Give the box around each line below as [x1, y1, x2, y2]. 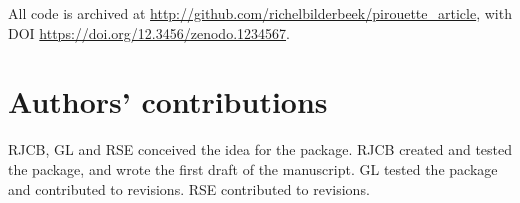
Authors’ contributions [8, 81, 328, 122]
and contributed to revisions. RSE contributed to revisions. [8, 178, 370, 199]
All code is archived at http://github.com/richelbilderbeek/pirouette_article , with [8, 3, 512, 23]
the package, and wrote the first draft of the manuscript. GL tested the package [8, 158, 498, 179]
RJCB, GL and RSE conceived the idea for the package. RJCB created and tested [8, 139, 513, 160]
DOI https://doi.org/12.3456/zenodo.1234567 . [8, 22, 290, 43]
